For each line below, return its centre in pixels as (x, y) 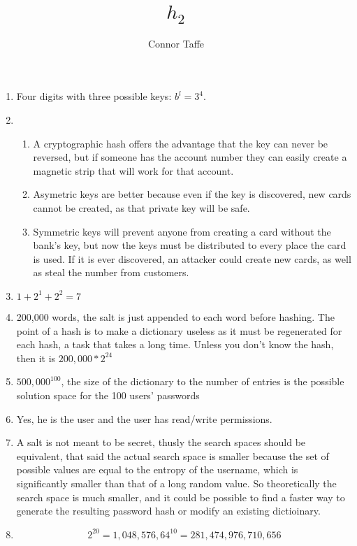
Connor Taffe (176, 43)
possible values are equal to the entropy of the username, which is (157, 469)
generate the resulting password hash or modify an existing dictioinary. (168, 511)
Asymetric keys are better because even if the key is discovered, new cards (192, 194)
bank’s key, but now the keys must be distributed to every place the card (190, 245)
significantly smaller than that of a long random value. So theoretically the (176, 483)
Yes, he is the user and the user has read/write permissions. (144, 418)
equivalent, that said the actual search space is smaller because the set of (173, 455)
